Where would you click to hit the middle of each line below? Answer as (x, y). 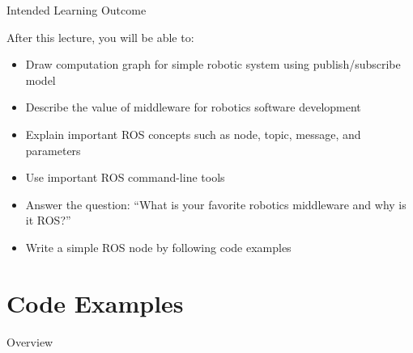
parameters (53, 150)
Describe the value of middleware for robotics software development (193, 107)
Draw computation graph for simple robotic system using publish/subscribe (213, 64)
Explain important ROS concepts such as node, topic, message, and (193, 134)
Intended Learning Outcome (77, 10)
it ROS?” (48, 220)
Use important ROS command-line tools (125, 177)
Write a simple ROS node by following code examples (158, 247)
